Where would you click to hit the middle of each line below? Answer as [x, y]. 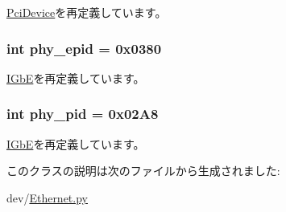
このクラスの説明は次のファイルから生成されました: [143, 171]
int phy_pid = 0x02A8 [83, 114]
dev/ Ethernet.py [47, 197]
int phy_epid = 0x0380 [84, 48]
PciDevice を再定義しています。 [87, 12]
